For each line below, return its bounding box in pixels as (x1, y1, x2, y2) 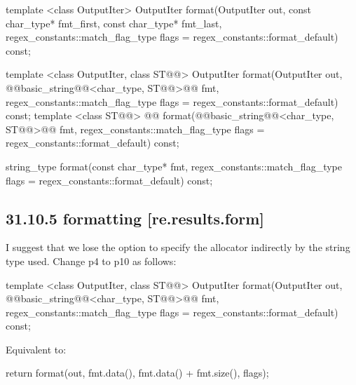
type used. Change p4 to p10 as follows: (6, 253, 177, 268)
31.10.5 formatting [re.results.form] (6, 207, 265, 229)
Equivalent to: (6, 342, 67, 356)
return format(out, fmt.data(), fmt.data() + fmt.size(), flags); (6, 365, 269, 380)
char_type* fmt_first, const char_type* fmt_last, (6, 15, 222, 30)
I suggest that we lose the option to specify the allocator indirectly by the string (6, 240, 350, 255)
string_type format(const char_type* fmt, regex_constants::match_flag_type (6, 158, 342, 173)
